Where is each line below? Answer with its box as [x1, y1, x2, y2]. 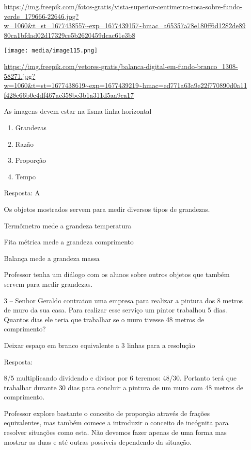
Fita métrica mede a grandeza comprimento [4, 237, 134, 247]
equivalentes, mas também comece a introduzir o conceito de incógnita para [4, 417, 229, 428]
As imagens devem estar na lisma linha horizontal [4, 106, 152, 116]
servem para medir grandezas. [4, 278, 93, 289]
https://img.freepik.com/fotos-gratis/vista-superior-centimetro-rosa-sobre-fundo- [4, 1, 242, 11]
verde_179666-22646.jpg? [4, 11, 79, 21]
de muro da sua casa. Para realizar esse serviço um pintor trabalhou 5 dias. [4, 305, 227, 315]
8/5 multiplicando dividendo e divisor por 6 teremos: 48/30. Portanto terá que [4, 373, 237, 383]
